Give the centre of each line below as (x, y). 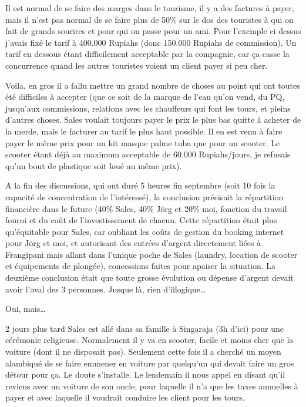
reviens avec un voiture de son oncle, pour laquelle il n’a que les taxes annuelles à (152, 386)
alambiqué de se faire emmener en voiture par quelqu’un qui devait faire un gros (150, 363)
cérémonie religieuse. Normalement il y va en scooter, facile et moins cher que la (149, 340)
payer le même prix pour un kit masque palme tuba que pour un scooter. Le (143, 142)
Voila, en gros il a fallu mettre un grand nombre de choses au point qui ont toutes (153, 85)
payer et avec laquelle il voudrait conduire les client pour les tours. (125, 397)
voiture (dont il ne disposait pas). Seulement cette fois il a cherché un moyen (143, 351)
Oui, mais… (26, 309)
